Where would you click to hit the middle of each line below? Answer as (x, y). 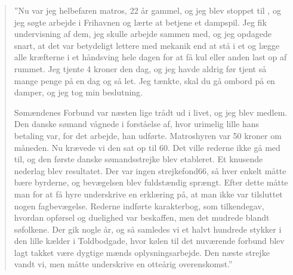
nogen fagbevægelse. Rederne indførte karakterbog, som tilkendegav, (139, 206)
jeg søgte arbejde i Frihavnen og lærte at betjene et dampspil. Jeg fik (140, 22)
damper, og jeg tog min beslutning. (78, 92)
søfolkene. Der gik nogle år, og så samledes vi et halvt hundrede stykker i (148, 229)
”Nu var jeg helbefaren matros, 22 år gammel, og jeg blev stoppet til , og (147, 10)
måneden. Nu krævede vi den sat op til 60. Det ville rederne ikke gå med (147, 147)
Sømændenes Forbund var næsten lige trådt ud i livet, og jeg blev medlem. (151, 112)
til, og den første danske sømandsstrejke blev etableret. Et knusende (138, 159)
